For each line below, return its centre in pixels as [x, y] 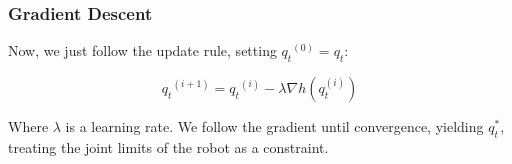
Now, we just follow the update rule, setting [142, 50]
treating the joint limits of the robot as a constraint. [168, 146]
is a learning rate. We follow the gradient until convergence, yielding [274, 126]
